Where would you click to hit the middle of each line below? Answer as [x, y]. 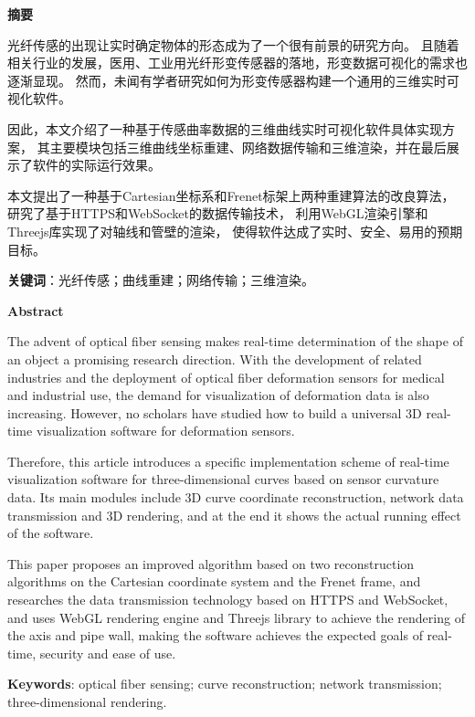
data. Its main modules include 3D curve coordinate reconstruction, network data [236, 497]
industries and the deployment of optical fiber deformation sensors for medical [226, 377]
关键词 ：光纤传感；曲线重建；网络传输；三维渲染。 [161, 280]
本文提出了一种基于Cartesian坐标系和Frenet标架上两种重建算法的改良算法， [231, 195]
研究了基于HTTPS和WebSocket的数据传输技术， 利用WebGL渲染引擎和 [218, 213]
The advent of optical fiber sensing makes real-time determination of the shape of [235, 341]
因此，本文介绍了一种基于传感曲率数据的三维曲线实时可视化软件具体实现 [225, 128]
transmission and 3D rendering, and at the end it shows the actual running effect [234, 515]
